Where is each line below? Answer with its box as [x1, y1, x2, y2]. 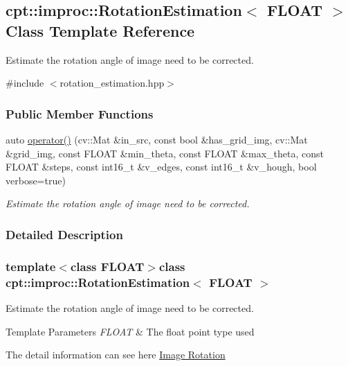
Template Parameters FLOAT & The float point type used [6, 324, 255, 338]
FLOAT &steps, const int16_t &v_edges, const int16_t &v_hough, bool [6, 159, 317, 174]
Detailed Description [6, 225, 123, 243]
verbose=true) [6, 173, 66, 187]
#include [6, 76, 44, 90]
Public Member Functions [6, 105, 154, 122]
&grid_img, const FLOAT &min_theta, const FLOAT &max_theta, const [6, 146, 324, 160]
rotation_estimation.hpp [59, 76, 165, 90]
